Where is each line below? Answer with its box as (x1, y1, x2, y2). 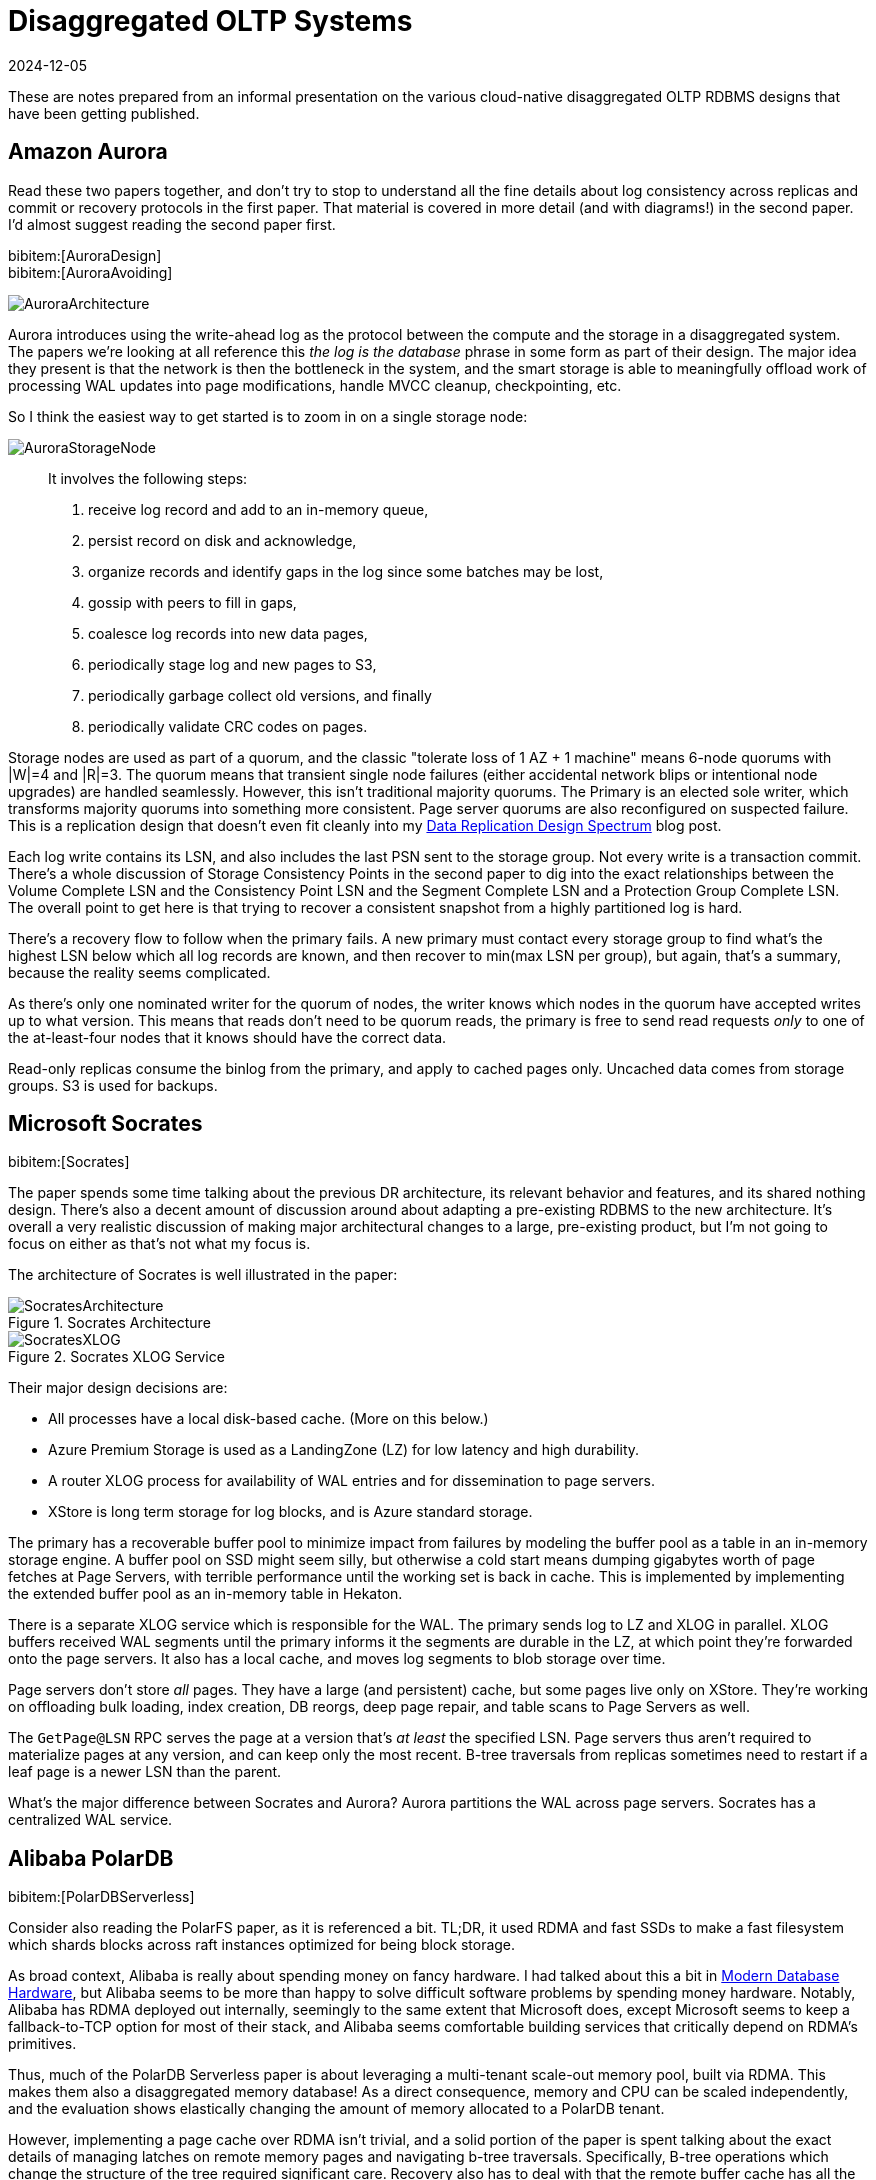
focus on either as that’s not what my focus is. (8, 1235, 311, 1253)
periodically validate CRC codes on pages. (88, 717, 368, 735)
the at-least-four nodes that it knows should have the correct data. (8, 1028, 447, 1046)
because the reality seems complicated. (8, 963, 271, 981)
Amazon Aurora (8, 139, 168, 165)
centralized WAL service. (8, 1811, 173, 1829)
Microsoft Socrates (8, 1111, 203, 1137)
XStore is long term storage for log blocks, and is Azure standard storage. (48, 1503, 533, 1521)
